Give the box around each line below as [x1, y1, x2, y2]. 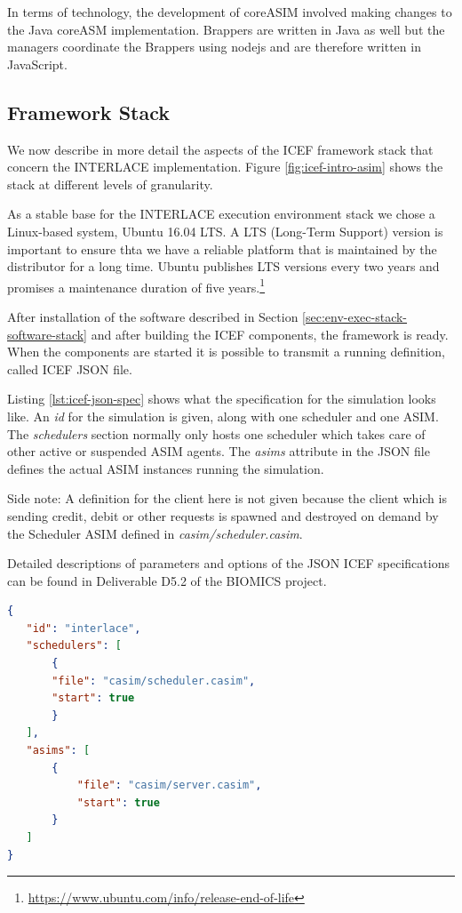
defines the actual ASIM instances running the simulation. [7, 459, 324, 477]
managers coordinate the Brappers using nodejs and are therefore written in [7, 37, 421, 56]
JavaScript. [7, 54, 68, 73]
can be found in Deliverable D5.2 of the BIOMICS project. [7, 571, 327, 589]
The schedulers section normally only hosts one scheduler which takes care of [7, 424, 426, 443]
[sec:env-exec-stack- [302, 307, 408, 325]
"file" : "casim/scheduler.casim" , [52, 674, 256, 687]
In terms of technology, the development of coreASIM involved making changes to [7, 3, 452, 20]
